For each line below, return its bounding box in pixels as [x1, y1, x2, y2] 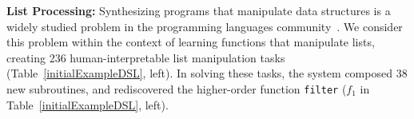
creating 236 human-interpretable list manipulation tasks [6, 49, 285, 65]
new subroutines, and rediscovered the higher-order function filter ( [6, 80, 347, 97]
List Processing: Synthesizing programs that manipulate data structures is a [6, 2, 391, 18]
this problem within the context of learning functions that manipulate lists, [6, 34, 375, 50]
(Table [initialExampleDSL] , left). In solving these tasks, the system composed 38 [6, 65, 408, 81]
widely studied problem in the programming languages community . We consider [6, 18, 403, 34]
